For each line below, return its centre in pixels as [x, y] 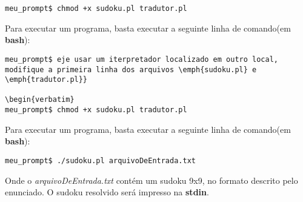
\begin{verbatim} [40, 100]
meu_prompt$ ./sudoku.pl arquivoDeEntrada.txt [100, 160]
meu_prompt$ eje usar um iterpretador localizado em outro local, [142, 59]
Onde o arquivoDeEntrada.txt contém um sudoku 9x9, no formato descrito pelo [151, 180]
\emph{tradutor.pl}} [46, 80]
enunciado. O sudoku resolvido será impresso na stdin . [107, 192]
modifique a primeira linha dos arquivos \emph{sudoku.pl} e [131, 69]
